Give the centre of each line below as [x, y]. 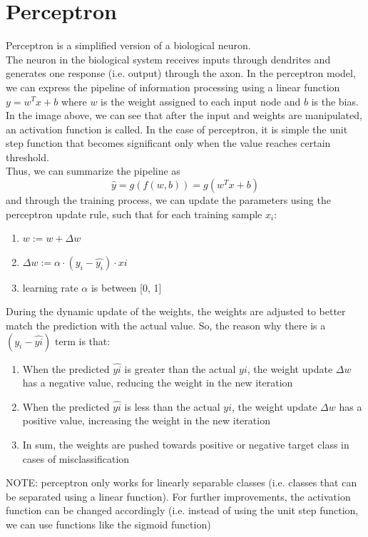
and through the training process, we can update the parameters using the [168, 200]
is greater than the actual [180, 368]
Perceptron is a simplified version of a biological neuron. [128, 45]
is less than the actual [172, 406]
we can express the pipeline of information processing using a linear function [173, 87]
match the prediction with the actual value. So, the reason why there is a [166, 326]
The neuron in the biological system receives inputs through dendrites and [168, 59]
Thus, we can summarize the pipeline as [93, 171]
